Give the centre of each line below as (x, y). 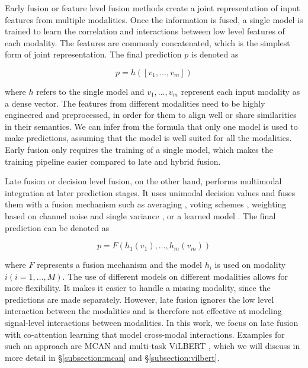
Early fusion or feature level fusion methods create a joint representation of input (153, 8)
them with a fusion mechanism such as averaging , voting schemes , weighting (146, 204)
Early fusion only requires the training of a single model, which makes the (139, 149)
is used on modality (250, 265)
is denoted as (215, 54)
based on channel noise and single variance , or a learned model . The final (140, 215)
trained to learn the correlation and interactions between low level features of (145, 31)
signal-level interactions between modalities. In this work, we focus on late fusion (152, 323)
